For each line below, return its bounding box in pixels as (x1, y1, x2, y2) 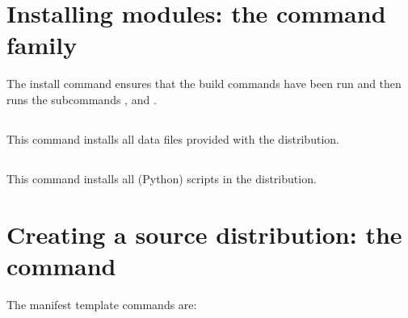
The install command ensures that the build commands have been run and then (6, 75, 402, 92)
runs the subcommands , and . (6, 90, 157, 107)
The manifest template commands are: (6, 295, 197, 312)
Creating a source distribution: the (6, 217, 402, 250)
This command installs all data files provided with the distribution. (6, 130, 339, 147)
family (6, 28, 78, 61)
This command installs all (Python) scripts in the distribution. (6, 169, 317, 186)
